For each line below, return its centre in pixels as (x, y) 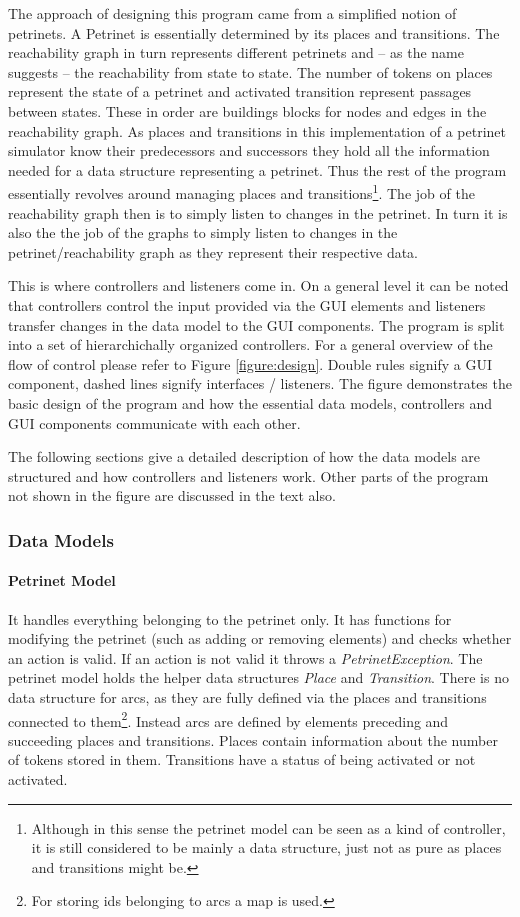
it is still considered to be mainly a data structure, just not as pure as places (266, 847)
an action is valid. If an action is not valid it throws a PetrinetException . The (245, 657)
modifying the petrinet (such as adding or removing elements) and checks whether (260, 638)
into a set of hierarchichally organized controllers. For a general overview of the (250, 344)
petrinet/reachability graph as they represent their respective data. (213, 251)
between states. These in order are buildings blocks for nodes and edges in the (247, 110)
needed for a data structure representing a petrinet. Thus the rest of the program (257, 169)
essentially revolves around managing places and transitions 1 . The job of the (241, 191)
